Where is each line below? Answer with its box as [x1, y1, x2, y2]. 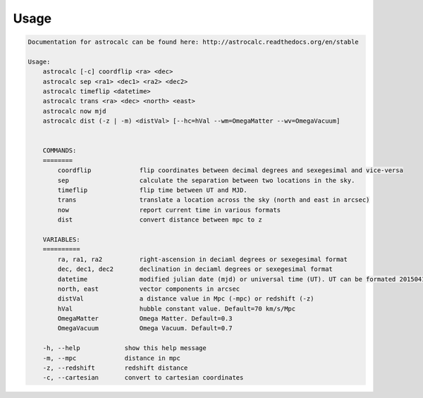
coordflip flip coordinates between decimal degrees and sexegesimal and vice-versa [57, 167, 403, 174]
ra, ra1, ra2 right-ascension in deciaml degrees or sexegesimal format [57, 255, 348, 263]
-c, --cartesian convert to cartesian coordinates [42, 374, 244, 382]
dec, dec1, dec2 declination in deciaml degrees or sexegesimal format [57, 265, 333, 273]
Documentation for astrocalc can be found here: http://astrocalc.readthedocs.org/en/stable [27, 38, 359, 46]
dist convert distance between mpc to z [57, 216, 262, 224]
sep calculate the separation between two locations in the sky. [57, 176, 355, 184]
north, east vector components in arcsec [57, 284, 240, 293]
